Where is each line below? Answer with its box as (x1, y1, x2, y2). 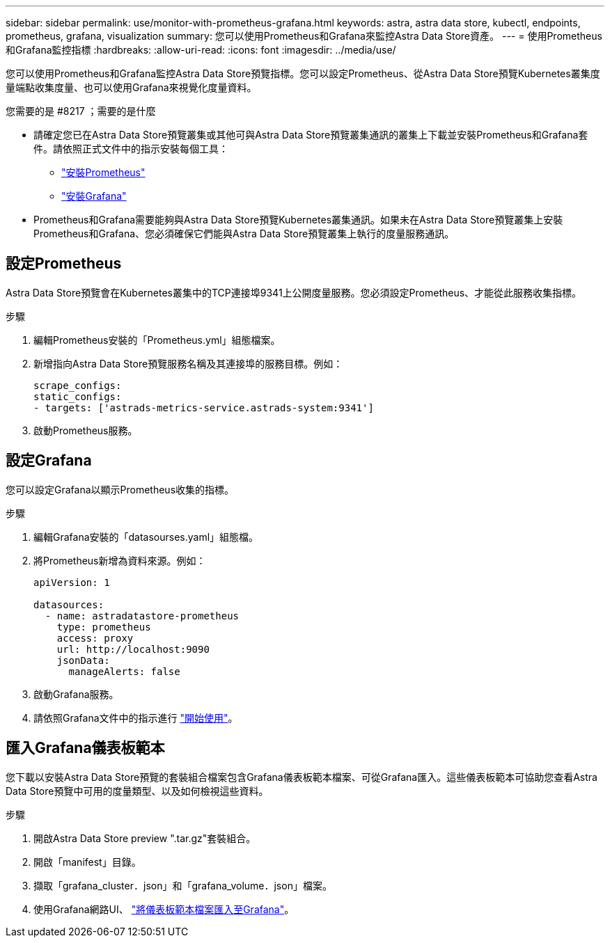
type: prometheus (56, 621, 151, 633)
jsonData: (56, 654, 110, 666)
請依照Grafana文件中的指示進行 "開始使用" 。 (33, 711, 238, 724)
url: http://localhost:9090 (56, 643, 210, 655)
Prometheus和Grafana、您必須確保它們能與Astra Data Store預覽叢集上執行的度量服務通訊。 (33, 228, 455, 239)
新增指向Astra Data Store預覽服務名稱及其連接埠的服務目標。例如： (33, 357, 343, 370)
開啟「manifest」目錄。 (33, 855, 141, 868)
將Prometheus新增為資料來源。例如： (33, 554, 206, 566)
